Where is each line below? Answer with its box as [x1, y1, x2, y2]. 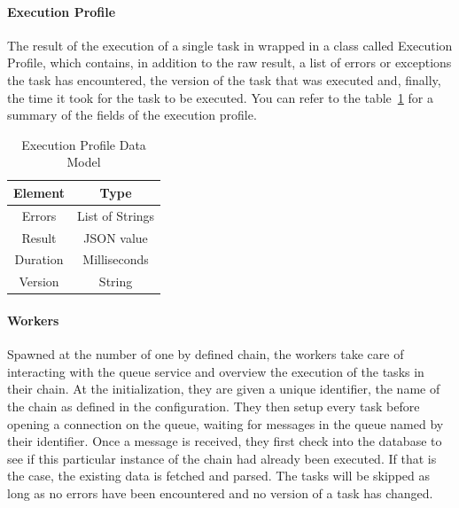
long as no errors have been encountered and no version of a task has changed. [7, 483, 433, 502]
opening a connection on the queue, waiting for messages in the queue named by [7, 414, 444, 433]
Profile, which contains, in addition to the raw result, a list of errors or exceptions [7, 53, 452, 72]
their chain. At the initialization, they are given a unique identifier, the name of [7, 379, 440, 398]
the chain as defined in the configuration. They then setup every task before [7, 397, 420, 415]
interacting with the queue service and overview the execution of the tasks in [7, 362, 424, 380]
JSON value [83, 228, 148, 246]
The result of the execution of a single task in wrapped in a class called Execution [7, 35, 453, 54]
